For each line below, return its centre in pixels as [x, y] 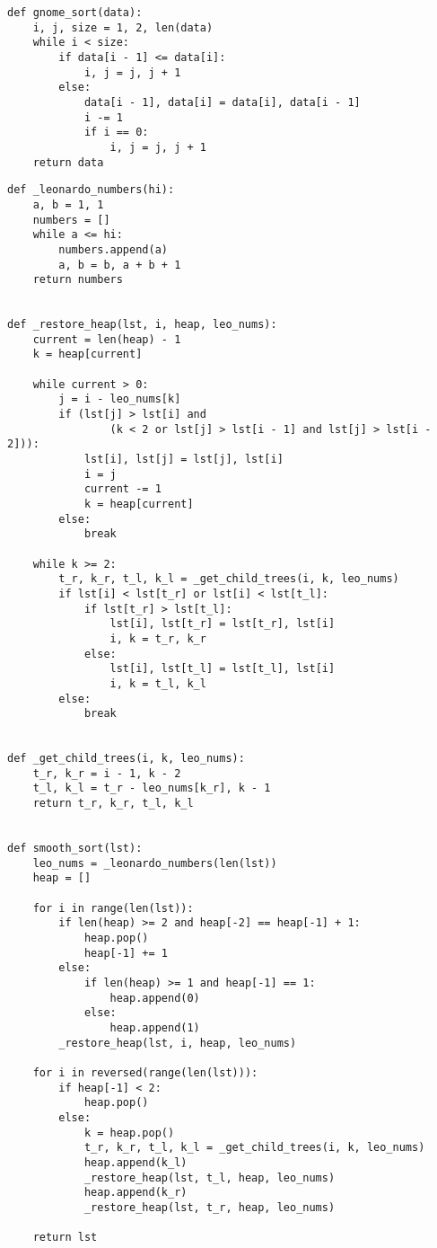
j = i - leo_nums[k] [120, 399]
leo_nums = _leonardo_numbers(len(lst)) [155, 863]
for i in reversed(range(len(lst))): [145, 1072]
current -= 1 [122, 489]
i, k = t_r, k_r [158, 638]
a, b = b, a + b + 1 [120, 265]
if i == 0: [116, 133]
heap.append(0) [155, 998]
